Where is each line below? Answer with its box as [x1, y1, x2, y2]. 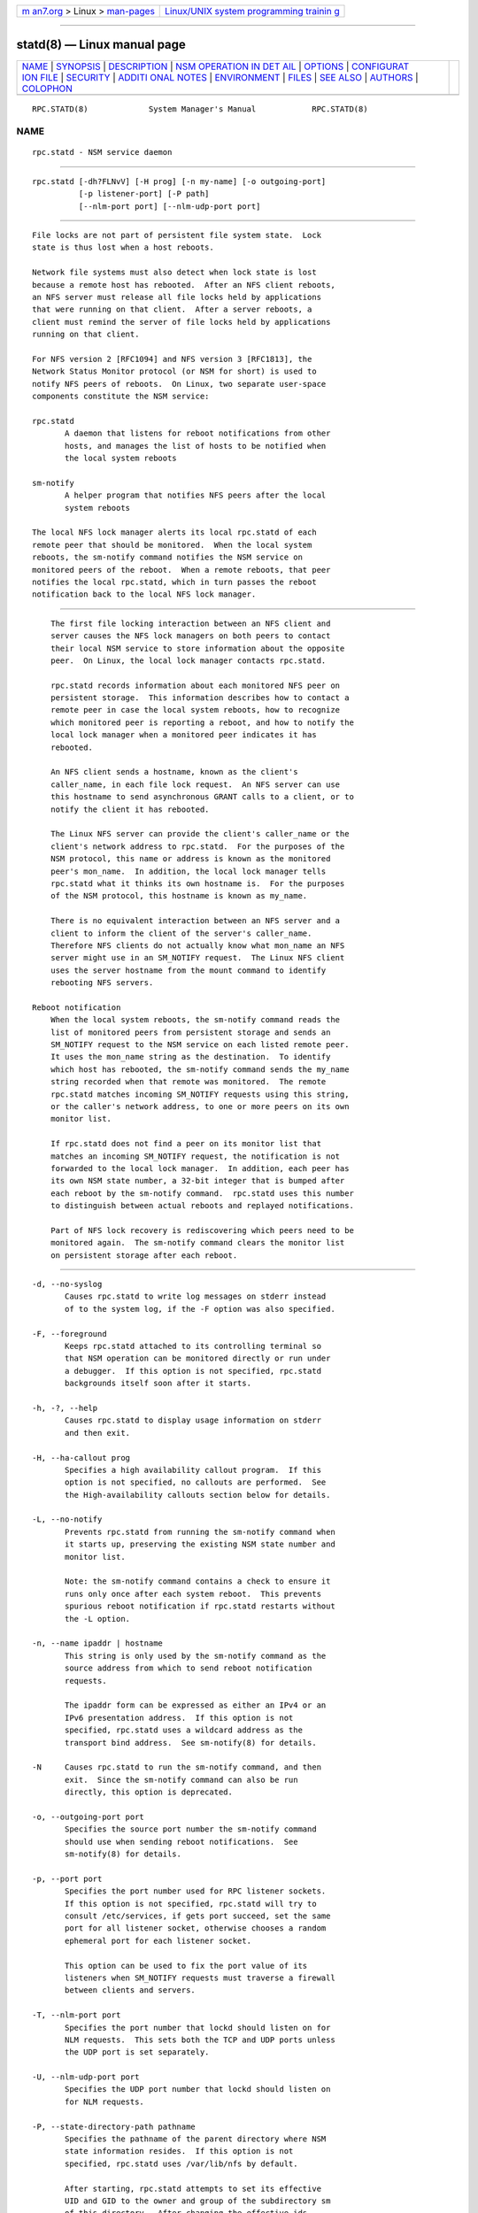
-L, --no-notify [32, 1515, 103, 1524]
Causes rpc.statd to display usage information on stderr [65, 1415, 322, 1425]
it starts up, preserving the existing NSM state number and [65, 1539, 335, 1549]
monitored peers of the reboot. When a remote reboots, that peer [32, 565, 331, 574]
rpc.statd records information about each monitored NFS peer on [50, 680, 341, 690]
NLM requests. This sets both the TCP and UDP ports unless [65, 2034, 335, 2045]
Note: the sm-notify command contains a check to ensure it [65, 1577, 331, 1586]
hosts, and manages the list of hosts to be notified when [65, 441, 327, 451]
